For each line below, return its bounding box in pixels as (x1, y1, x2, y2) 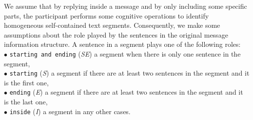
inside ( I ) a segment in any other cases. (9, 106, 131, 116)
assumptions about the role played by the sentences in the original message (4, 29, 228, 40)
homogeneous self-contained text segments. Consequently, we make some (4, 20, 220, 30)
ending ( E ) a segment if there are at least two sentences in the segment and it (9, 87, 243, 97)
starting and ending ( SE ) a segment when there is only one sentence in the (9, 48, 241, 59)
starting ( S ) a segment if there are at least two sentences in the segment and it (9, 68, 250, 78)
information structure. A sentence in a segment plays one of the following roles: (4, 39, 241, 49)
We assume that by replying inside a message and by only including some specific (4, 1, 247, 11)
